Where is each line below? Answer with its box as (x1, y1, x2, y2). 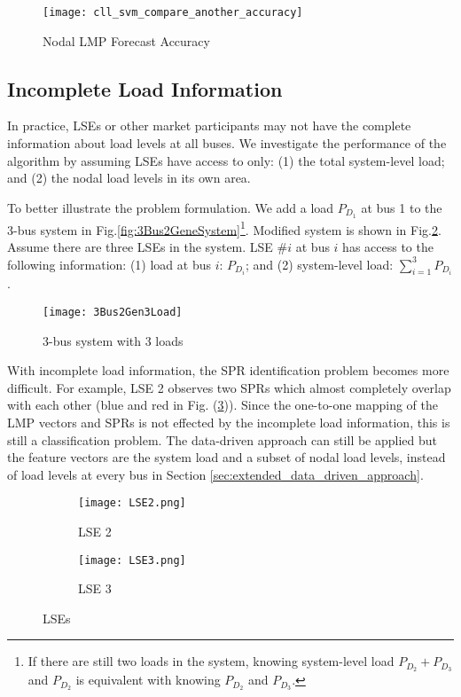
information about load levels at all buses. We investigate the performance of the (7, 134, 447, 153)
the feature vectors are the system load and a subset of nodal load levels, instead (7, 448, 446, 466)
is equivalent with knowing (75, 670, 221, 689)
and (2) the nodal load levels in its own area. (7, 168, 251, 187)
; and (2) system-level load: (245, 255, 394, 273)
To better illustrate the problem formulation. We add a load (7, 198, 334, 216)
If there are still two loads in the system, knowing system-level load (27, 652, 395, 670)
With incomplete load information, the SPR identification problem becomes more (7, 361, 449, 380)
